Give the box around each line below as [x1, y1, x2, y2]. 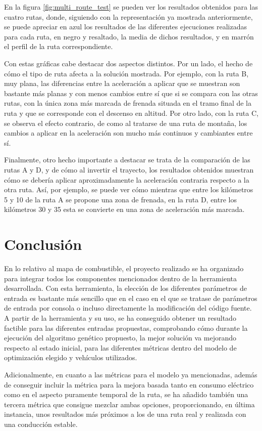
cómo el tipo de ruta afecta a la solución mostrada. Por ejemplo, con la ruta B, [4, 68, 249, 78]
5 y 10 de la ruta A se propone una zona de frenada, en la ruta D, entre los [4, 194, 237, 204]
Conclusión [4, 234, 82, 254]
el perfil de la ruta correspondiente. [4, 41, 113, 52]
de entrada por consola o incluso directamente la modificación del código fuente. [4, 303, 252, 313]
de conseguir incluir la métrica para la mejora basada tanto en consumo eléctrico [4, 379, 254, 390]
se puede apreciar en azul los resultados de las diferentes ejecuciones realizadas [4, 21, 247, 32]
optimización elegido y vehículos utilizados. [4, 352, 137, 363]
